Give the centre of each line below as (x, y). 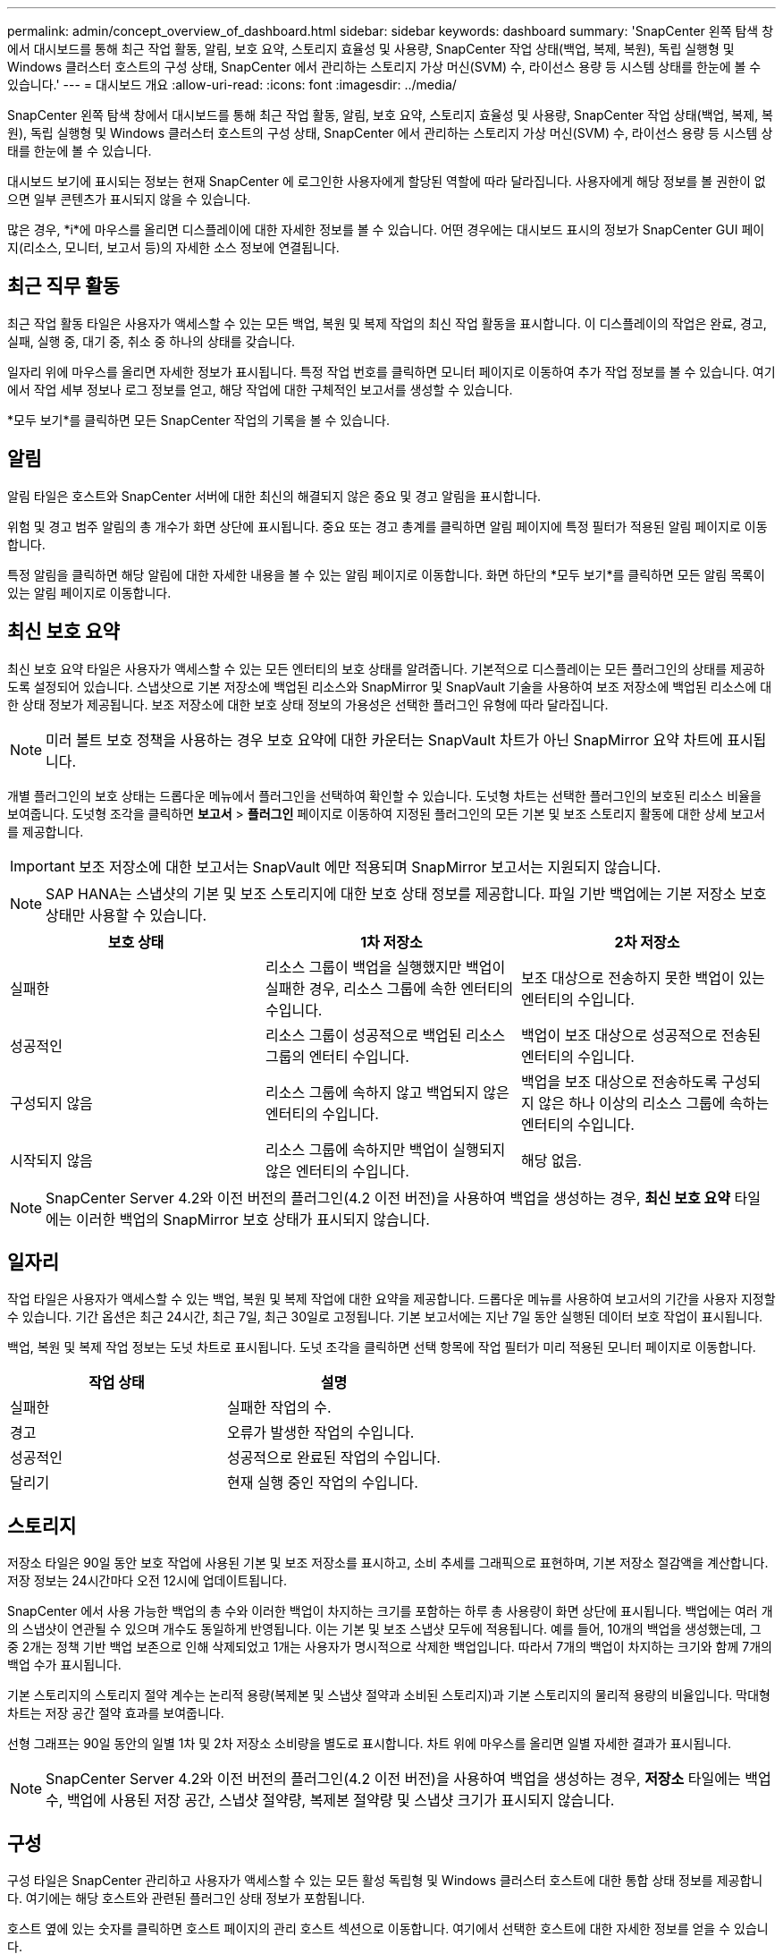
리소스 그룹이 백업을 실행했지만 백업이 (385, 967)
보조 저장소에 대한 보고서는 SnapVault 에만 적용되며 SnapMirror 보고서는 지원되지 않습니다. (370, 867)
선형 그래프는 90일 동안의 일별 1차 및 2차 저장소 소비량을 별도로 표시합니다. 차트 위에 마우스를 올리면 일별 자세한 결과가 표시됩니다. (370, 1744)
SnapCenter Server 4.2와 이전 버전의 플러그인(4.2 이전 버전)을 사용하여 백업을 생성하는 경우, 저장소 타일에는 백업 (408, 1779)
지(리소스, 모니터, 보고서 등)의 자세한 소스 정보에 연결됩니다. (173, 247)
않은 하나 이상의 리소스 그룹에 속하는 (654, 1103)
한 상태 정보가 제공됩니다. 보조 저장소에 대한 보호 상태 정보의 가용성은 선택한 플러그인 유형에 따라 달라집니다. (308, 704)
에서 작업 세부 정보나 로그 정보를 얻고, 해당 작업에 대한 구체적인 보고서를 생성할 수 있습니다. (260, 389)
